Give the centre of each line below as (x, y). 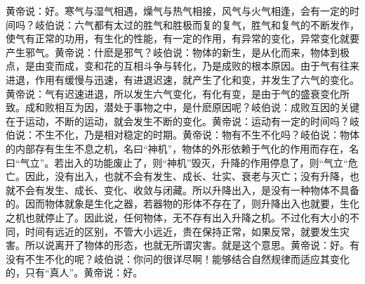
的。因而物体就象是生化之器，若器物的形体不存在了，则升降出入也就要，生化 (182, 204)
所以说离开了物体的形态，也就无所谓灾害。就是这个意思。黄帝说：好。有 (192, 245)
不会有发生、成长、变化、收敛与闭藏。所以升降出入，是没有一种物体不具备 (187, 189)
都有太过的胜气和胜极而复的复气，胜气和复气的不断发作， (226, 24)
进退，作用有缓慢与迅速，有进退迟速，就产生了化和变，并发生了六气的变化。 (182, 79)
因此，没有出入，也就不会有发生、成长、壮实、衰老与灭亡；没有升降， (187, 176)
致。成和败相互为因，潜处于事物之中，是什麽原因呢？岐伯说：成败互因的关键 (182, 107)
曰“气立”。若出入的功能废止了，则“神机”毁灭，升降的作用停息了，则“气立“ (177, 162)
